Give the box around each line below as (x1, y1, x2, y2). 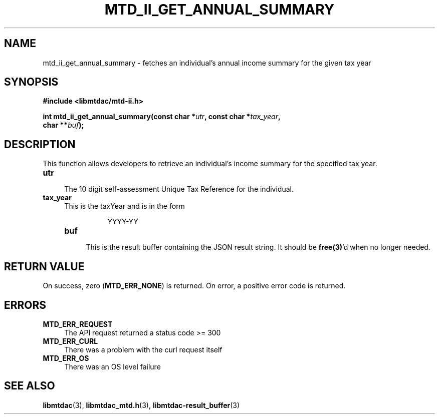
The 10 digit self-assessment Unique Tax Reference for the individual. (64, 185, 294, 194)
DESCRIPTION (4, 138, 76, 151)
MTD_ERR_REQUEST (43, 319, 113, 328)
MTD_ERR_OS (43, 353, 89, 362)
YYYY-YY (107, 217, 138, 226)
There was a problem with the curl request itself (64, 345, 223, 354)
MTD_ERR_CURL (43, 336, 98, 345)
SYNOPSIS (4, 76, 59, 89)
